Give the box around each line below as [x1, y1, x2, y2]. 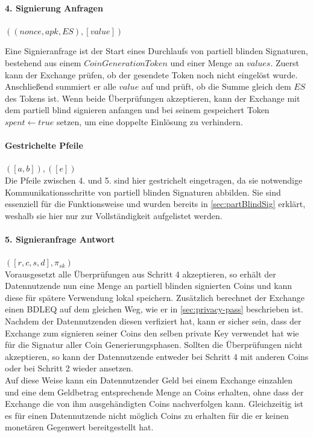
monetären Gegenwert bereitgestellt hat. [5, 421, 154, 433]
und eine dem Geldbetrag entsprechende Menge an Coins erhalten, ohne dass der [5, 385, 304, 398]
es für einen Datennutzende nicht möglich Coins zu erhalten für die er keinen [5, 409, 289, 421]
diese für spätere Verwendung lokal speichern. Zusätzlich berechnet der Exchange [5, 291, 305, 303]
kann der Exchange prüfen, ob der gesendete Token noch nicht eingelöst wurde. [5, 68, 298, 81]
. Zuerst [270, 56, 299, 69]
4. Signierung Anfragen [5, 1, 103, 14]
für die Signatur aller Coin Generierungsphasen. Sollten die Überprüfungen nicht [5, 338, 303, 351]
